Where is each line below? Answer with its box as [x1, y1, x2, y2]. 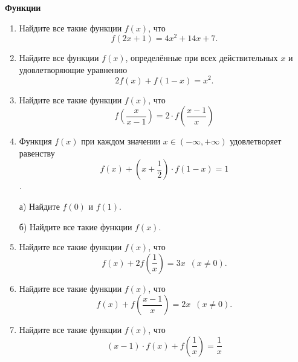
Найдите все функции [19, 51, 99, 64]
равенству [19, 146, 55, 159]
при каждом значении [81, 135, 161, 147]
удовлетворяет [230, 135, 282, 147]
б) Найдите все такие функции [19, 220, 132, 233]
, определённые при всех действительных [125, 51, 278, 64]
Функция [19, 135, 52, 147]
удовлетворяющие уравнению [19, 63, 128, 76]
